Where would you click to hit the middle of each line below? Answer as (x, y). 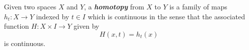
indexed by (53, 16)
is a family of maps (198, 6)
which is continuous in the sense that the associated (166, 16)
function (17, 26)
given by (86, 26)
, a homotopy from (114, 6)
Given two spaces (30, 6)
